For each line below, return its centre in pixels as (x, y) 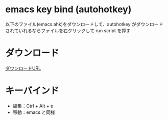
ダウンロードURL (23, 68)
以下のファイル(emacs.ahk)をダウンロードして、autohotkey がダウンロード (84, 24)
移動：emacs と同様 (34, 112)
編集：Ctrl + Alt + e (33, 106)
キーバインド (32, 91)
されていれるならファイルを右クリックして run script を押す (68, 30)
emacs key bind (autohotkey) (68, 9)
